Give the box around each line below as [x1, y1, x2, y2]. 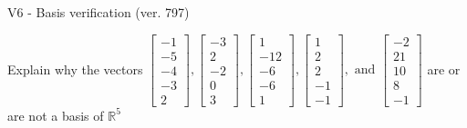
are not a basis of [7, 105, 104, 124]
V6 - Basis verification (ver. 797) [7, 3, 190, 21]
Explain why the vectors [7, 59, 143, 78]
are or [427, 59, 461, 78]
